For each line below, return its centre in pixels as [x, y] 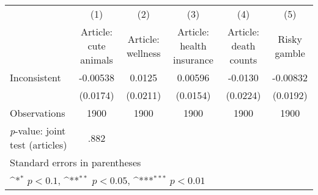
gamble [290, 53]
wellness [143, 53]
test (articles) [39, 145]
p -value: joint [38, 131]
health [193, 46]
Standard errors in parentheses [76, 162]
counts [243, 60]
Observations [38, 113]
